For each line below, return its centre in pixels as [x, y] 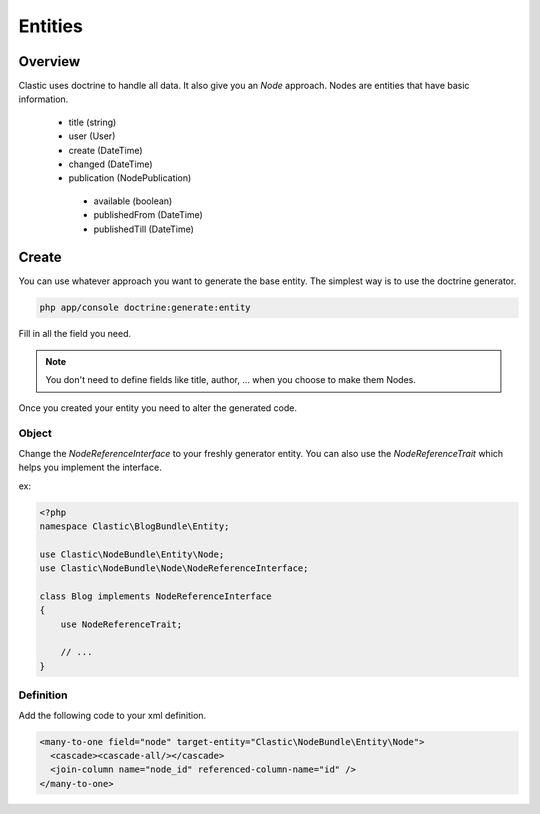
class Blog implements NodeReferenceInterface [155, 596]
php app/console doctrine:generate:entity [145, 308]
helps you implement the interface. [90, 467]
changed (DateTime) [111, 164]
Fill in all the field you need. [75, 334]
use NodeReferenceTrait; [121, 624]
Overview [49, 61]
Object [35, 433]
